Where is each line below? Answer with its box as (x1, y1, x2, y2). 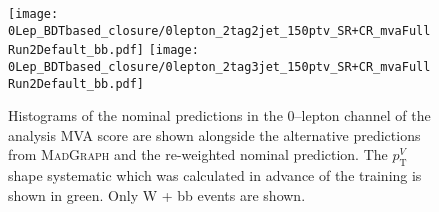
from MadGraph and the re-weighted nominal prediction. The (8, 144, 388, 165)
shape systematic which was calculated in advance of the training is (8, 165, 422, 186)
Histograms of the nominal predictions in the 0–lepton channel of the (8, 105, 431, 126)
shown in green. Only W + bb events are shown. (8, 184, 306, 205)
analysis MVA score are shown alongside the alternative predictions (8, 124, 421, 145)
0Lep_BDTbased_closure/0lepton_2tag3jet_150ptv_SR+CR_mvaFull (8, 59, 431, 74)
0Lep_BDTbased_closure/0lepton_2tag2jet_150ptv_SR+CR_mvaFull (8, 23, 431, 38)
